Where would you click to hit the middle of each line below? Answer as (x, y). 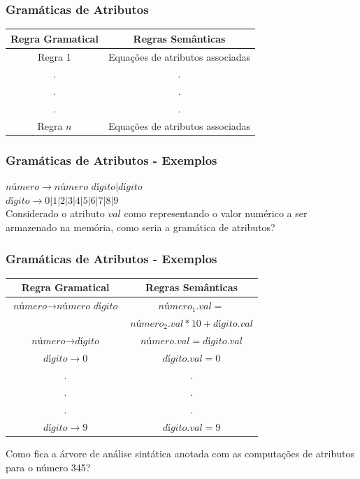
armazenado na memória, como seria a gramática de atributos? (141, 227)
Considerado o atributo (55, 213)
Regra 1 (55, 56)
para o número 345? (48, 467)
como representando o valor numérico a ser (216, 213)
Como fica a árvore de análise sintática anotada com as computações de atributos (180, 454)
